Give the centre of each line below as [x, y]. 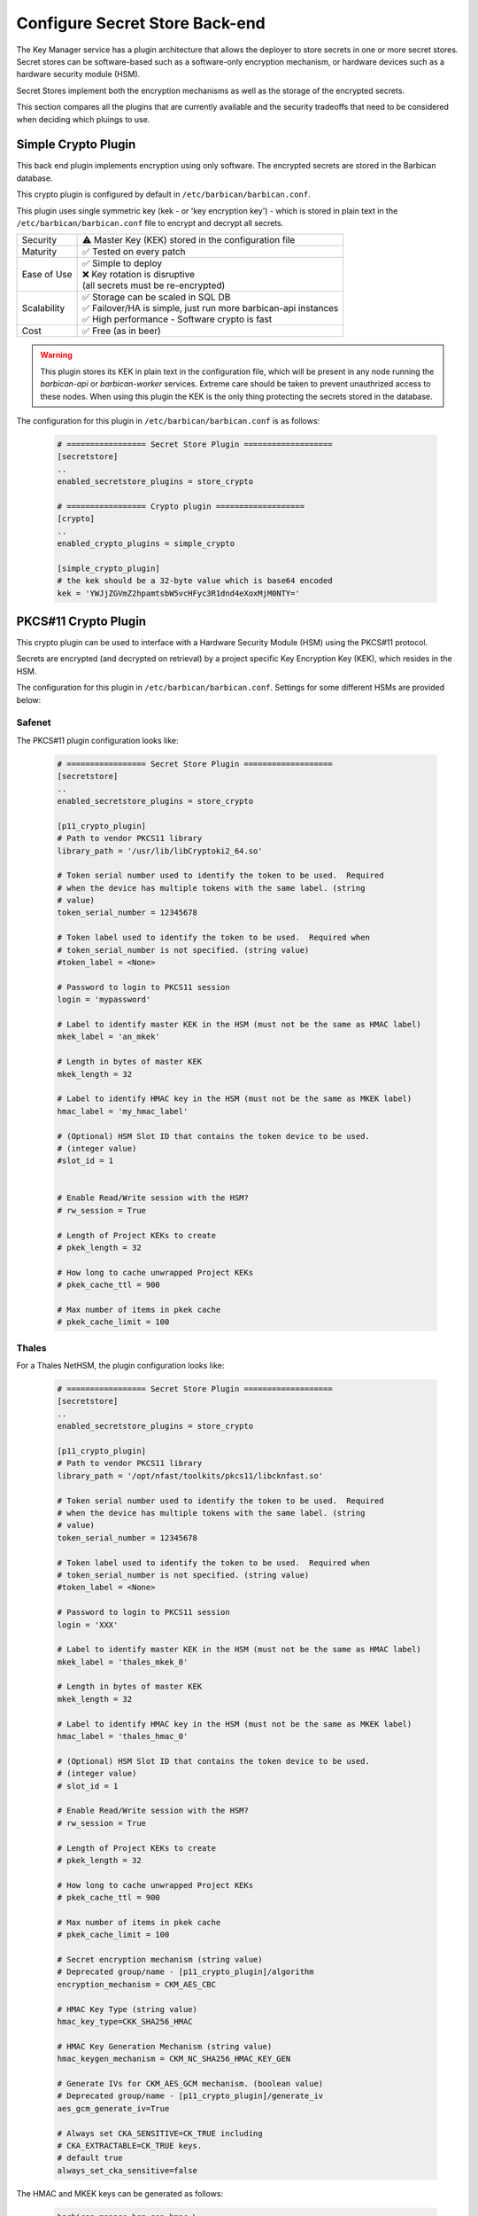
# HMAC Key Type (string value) [127, 2009]
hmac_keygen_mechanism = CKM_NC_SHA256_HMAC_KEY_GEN [174, 2059]
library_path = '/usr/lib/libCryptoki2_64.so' [160, 851]
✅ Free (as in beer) [121, 331]
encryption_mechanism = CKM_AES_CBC [137, 1984]
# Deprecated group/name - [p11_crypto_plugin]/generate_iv [190, 2096]
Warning [56, 355]
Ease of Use [47, 275]
